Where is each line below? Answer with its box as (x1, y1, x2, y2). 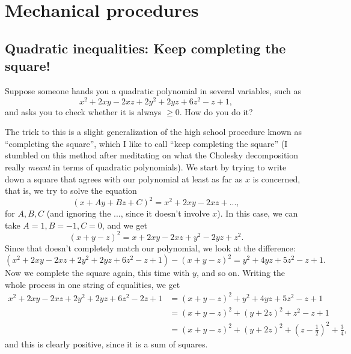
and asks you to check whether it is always (5, 105, 162, 118)
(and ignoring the (46, 207, 111, 220)
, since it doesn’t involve (120, 207, 210, 220)
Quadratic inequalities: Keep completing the (5, 38, 286, 57)
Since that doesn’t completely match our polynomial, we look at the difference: (5, 241, 296, 254)
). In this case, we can (217, 207, 298, 220)
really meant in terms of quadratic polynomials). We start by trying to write (5, 161, 287, 173)
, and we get (102, 218, 147, 231)
